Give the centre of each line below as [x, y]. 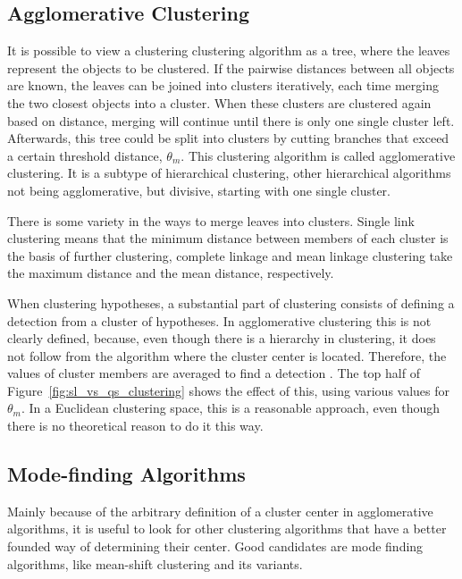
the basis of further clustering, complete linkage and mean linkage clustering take [230, 255]
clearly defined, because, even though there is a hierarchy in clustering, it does [222, 338]
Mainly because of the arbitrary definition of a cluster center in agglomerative [220, 511]
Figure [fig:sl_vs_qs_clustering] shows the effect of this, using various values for [229, 390]
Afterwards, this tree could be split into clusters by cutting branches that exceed [228, 138]
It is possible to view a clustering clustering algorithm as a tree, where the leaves [229, 50]
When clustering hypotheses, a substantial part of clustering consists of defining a [231, 302]
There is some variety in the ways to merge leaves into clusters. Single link [211, 220]
